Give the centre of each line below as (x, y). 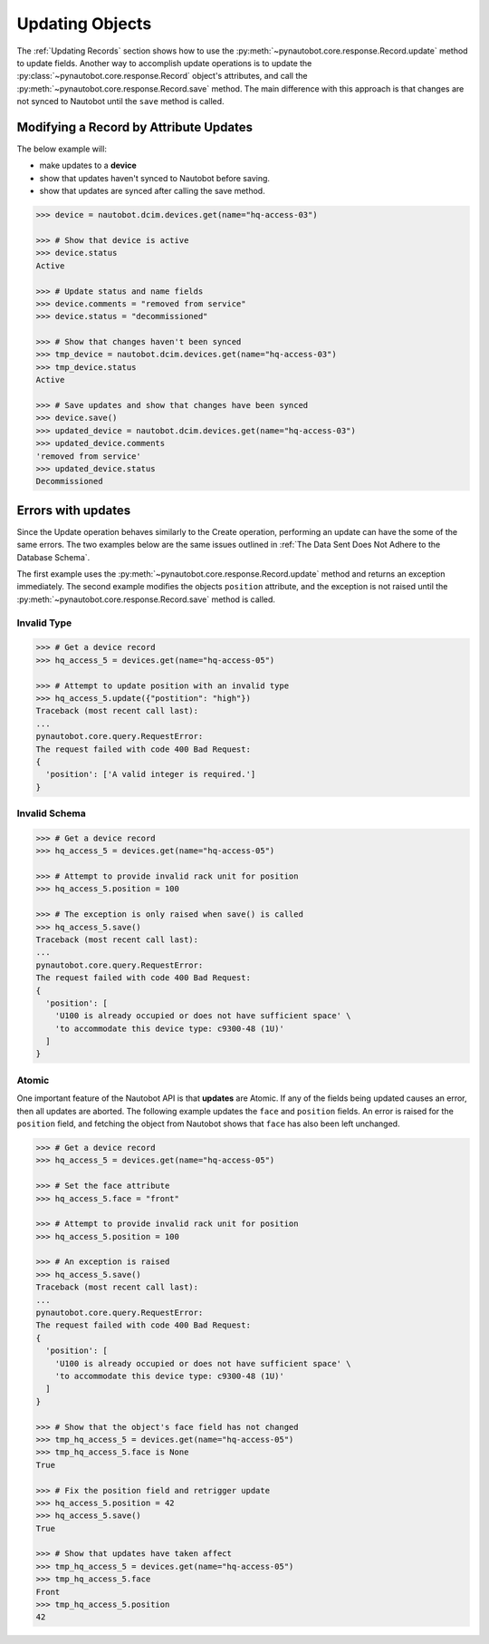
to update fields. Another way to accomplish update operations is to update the (164, 63)
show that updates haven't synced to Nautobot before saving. (155, 178)
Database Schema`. (53, 557)
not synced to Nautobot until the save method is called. (121, 102)
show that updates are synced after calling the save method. (153, 191)
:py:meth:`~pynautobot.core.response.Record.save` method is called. (146, 599)
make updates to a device (88, 165)
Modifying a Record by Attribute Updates (135, 127)
